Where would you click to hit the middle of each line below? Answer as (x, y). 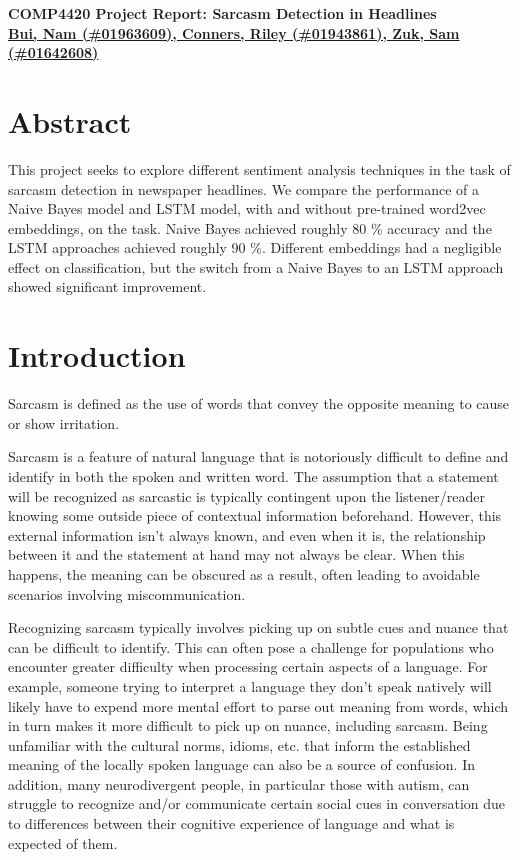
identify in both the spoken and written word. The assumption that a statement (253, 475)
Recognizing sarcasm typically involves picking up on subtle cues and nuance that (258, 627)
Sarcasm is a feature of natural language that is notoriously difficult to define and (258, 456)
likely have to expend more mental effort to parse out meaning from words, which (258, 705)
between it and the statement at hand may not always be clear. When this (236, 554)
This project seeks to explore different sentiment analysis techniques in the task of (259, 168)
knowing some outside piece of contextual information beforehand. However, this (255, 515)
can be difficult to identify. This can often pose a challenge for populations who (251, 646)
